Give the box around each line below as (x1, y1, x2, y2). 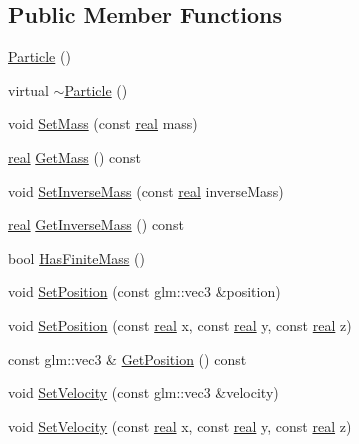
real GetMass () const (8, 146, 141, 167)
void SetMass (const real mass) (8, 113, 198, 134)
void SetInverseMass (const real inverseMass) (8, 180, 284, 201)
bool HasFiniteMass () (8, 247, 145, 268)
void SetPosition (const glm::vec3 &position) (8, 281, 281, 302)
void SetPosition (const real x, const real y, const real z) (8, 314, 352, 335)
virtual (8, 79, 49, 100)
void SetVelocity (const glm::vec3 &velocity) (8, 382, 279, 403)
